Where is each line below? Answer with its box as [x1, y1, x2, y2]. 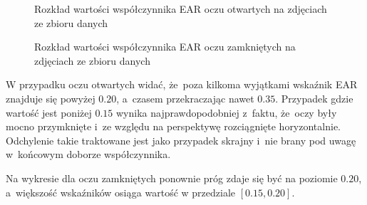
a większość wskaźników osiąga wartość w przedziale [6, 184, 235, 199]
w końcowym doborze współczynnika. [6, 147, 171, 162]
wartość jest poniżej [6, 105, 92, 120]
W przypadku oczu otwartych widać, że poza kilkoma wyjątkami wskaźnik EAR [6, 77, 358, 92]
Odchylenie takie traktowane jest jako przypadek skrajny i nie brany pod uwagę [6, 132, 356, 147]
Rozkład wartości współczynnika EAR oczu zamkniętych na [34, 39, 296, 54]
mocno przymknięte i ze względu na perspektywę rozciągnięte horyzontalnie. [6, 119, 341, 134]
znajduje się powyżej [6, 90, 95, 105]
